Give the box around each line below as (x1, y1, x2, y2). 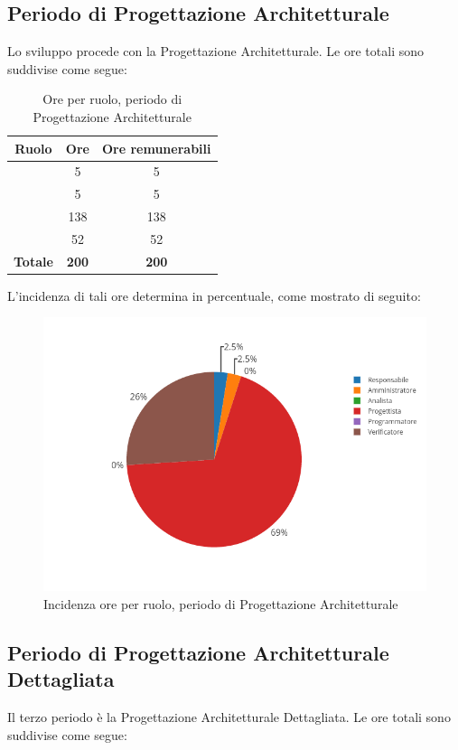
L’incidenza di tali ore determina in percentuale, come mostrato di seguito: (7, 286, 421, 305)
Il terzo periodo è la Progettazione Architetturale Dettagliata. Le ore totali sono (7, 708, 451, 727)
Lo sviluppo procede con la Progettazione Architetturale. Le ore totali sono (7, 42, 424, 61)
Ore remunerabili (101, 138, 211, 157)
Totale (14, 251, 53, 270)
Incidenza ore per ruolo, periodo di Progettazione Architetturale (43, 594, 398, 613)
